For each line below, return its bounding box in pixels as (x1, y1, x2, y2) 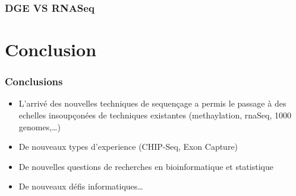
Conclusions (5, 74, 63, 89)
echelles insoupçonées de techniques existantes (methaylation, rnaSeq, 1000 (18, 109, 291, 121)
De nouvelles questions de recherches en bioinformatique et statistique (18, 160, 273, 172)
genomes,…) (18, 120, 61, 133)
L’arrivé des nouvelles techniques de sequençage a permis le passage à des (18, 97, 286, 110)
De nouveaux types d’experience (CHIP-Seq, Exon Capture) (18, 140, 238, 153)
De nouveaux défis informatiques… (18, 180, 143, 192)
